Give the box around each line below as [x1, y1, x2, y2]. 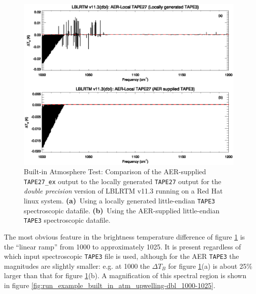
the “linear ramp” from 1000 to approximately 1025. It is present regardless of [4, 241, 241, 251]
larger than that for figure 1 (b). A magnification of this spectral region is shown [4, 270, 247, 281]
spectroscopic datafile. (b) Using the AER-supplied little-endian [24, 205, 220, 215]
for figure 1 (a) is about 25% [168, 260, 253, 271]
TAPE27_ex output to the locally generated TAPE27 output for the [24, 176, 221, 186]
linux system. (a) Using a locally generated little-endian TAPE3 [24, 196, 215, 206]
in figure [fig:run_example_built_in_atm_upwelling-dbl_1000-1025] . [4, 280, 215, 290]
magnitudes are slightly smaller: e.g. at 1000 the [4, 260, 150, 271]
